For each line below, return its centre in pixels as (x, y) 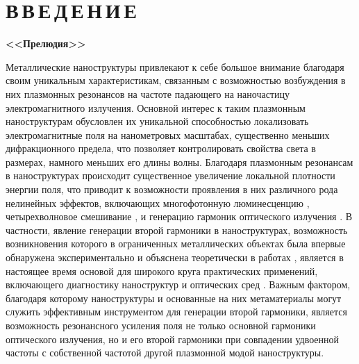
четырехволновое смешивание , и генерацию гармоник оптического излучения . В (179, 216)
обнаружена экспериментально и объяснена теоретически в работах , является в (175, 257)
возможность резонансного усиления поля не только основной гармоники (161, 325)
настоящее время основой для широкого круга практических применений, (162, 271)
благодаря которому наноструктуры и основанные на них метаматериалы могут (174, 298)
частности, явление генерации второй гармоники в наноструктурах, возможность (177, 230)
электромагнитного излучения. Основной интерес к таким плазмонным (156, 107)
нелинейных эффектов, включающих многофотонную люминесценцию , (158, 202)
